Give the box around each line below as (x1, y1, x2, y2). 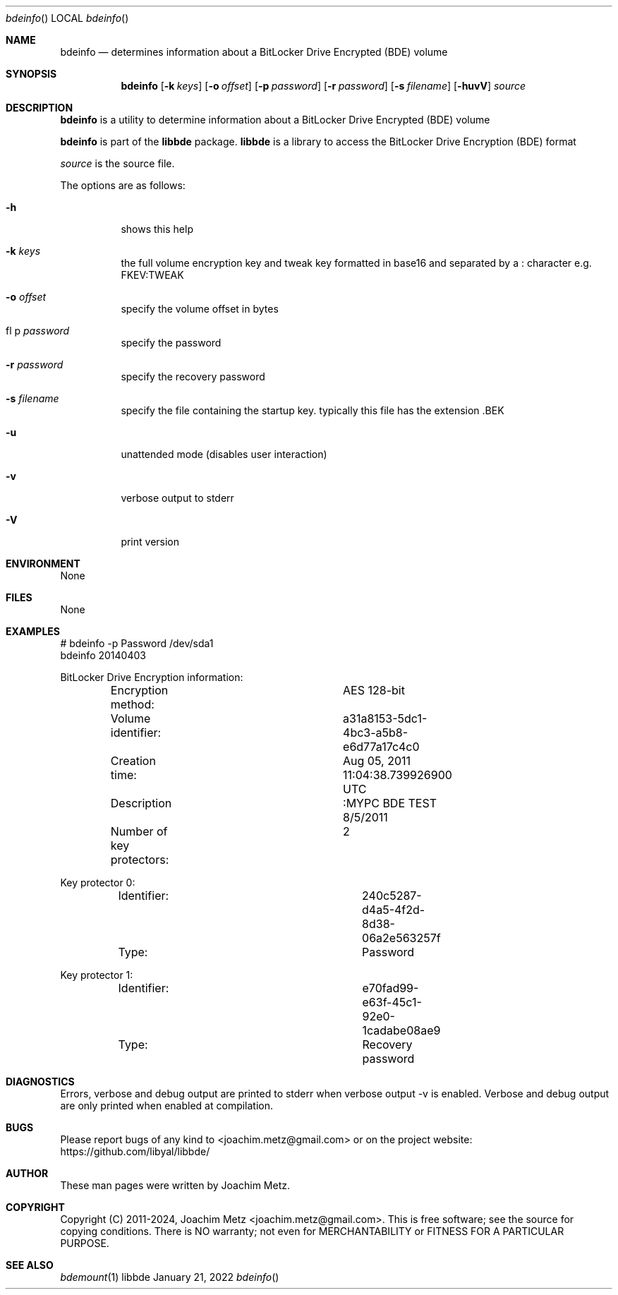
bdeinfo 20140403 (60, 649, 146, 661)
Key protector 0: (60, 877, 135, 889)
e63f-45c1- (362, 995, 422, 1009)
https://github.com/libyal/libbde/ (60, 1145, 210, 1157)
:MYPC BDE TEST (343, 796, 437, 810)
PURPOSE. (60, 1237, 109, 1249)
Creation (110, 754, 156, 768)
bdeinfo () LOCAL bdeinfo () (6, 12, 129, 24)
